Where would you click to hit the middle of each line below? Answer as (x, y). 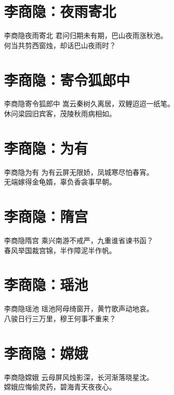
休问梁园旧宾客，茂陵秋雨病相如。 (60, 114)
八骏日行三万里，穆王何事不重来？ (60, 318)
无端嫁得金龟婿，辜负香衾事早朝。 (60, 182)
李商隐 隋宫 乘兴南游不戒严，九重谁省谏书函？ (79, 240)
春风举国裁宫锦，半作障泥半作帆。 (60, 250)
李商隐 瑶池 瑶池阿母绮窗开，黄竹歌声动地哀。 (79, 309)
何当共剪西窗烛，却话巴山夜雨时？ (60, 45)
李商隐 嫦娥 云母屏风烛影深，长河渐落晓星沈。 (79, 377)
